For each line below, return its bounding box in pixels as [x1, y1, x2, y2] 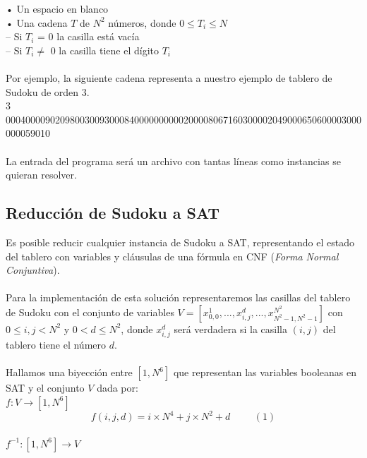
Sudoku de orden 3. [6, 84, 90, 99]
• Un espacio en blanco [6, 1, 109, 16]
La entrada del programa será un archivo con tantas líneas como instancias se [6, 153, 341, 168]
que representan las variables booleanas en [173, 365, 356, 380]
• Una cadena [6, 15, 68, 30]
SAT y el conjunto [6, 380, 85, 395]
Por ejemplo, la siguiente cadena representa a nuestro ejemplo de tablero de [6, 70, 332, 85]
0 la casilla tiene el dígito [50, 42, 159, 57]
